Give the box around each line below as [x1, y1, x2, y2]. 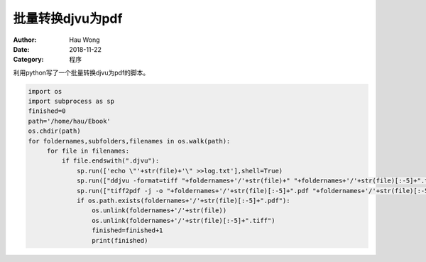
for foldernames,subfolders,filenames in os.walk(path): [28, 137, 231, 145]
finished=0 [28, 107, 66, 115]
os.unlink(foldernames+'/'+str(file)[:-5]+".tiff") [91, 217, 275, 224]
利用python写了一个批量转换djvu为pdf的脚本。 [13, 68, 150, 77]
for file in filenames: [46, 147, 130, 155]
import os [28, 87, 62, 95]
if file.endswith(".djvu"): [61, 157, 160, 165]
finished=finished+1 [91, 226, 163, 234]
